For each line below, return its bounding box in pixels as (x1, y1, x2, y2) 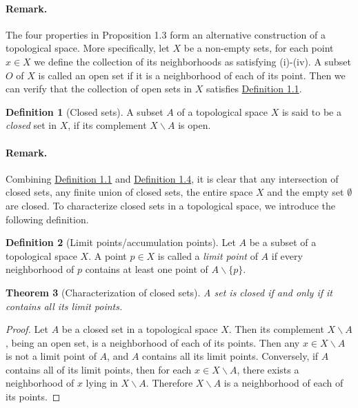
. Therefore (146, 376, 193, 390)
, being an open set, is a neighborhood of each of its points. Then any (6, 335, 300, 349)
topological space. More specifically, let (6, 41, 170, 55)
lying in (86, 376, 118, 390)
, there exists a (237, 362, 299, 376)
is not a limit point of (6, 349, 97, 363)
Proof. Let (6, 322, 48, 336)
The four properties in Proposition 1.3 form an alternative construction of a (6, 27, 326, 41)
